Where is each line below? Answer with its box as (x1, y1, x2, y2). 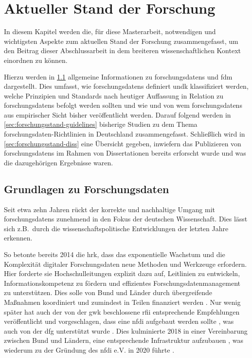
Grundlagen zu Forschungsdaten (4, 181, 169, 196)
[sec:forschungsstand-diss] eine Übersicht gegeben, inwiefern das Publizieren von (4, 138, 241, 148)
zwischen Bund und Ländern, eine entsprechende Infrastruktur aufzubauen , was (4, 335, 244, 345)
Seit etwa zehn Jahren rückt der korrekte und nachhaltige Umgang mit (4, 204, 215, 214)
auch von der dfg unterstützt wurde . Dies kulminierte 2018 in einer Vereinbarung (4, 325, 248, 336)
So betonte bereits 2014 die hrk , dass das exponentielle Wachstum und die (4, 249, 225, 259)
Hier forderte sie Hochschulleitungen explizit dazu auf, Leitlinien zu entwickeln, (4, 268, 240, 278)
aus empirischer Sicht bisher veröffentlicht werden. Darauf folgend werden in (4, 109, 231, 119)
